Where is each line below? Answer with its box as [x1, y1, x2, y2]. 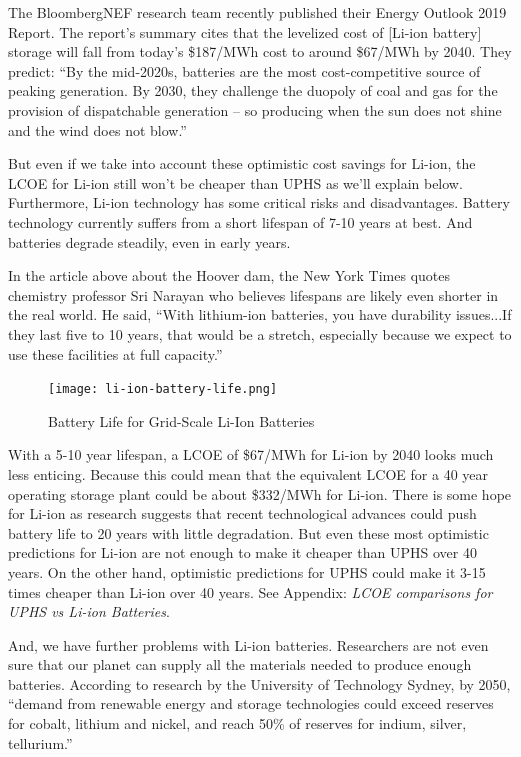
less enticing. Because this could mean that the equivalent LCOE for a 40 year [8, 463, 489, 484]
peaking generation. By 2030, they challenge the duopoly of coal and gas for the [8, 80, 498, 101]
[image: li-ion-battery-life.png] [48, 382, 278, 397]
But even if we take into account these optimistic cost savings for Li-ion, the [8, 153, 476, 174]
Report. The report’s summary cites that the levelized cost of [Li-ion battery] [8, 21, 482, 42]
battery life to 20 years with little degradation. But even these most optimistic [8, 522, 489, 543]
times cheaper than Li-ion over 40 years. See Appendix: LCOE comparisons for [8, 581, 493, 602]
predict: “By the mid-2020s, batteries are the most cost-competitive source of [8, 60, 481, 81]
